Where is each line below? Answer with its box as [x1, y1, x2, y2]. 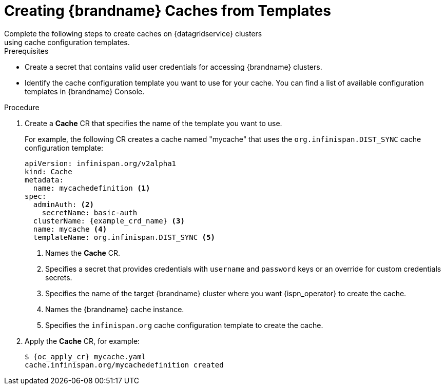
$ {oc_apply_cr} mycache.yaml [25, 352, 146, 361]
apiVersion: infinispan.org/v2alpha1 [25, 159, 177, 168]
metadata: [25, 175, 64, 184]
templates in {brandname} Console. [25, 87, 145, 96]
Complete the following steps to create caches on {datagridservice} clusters [4, 29, 262, 38]
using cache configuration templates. [4, 37, 130, 47]
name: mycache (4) [33, 224, 107, 233]
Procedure [4, 103, 40, 112]
